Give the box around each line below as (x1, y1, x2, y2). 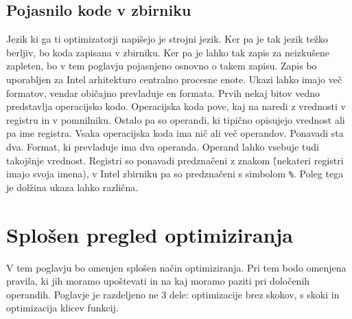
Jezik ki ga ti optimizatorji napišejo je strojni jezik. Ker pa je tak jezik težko (6, 32, 329, 46)
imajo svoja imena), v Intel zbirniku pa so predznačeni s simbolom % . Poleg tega (6, 166, 344, 181)
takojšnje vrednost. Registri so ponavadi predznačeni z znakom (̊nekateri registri (6, 153, 344, 167)
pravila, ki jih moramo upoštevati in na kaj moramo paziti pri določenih (6, 274, 310, 288)
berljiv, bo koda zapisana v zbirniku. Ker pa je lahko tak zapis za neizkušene (6, 45, 329, 59)
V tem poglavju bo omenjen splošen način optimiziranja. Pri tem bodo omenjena (6, 260, 347, 274)
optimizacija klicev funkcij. (6, 300, 119, 315)
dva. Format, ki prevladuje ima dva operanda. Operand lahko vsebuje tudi (6, 139, 319, 153)
